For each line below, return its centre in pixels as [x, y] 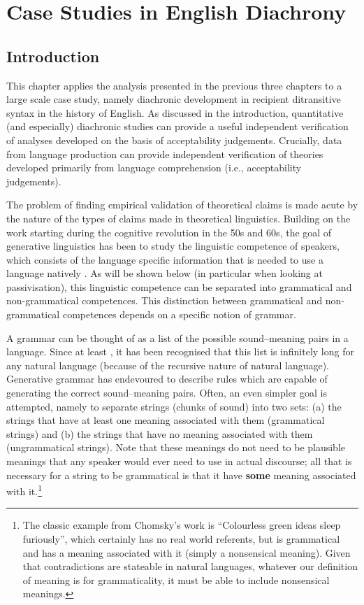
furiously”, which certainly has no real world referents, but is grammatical [181, 539]
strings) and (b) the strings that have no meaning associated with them [160, 433]
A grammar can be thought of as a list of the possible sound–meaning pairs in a [177, 337]
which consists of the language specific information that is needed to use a [165, 259]
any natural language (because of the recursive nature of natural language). [168, 365]
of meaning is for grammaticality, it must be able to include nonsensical [176, 579]
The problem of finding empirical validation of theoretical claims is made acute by [182, 205]
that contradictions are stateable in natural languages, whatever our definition [190, 566]
